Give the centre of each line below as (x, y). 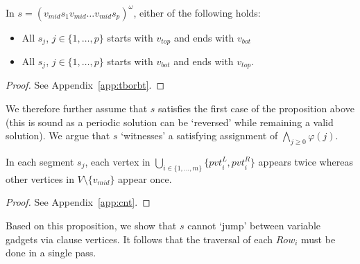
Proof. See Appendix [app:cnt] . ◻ (78, 202)
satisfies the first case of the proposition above (256, 108)
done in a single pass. (51, 253)
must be (318, 239)
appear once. (145, 178)
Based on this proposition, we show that (91, 225)
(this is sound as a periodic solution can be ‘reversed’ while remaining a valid (170, 122)
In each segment (40, 161)
